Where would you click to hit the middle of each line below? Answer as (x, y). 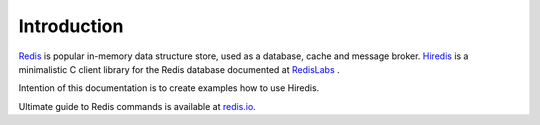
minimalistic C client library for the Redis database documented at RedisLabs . (179, 69)
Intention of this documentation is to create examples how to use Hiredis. (169, 88)
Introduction (71, 26)
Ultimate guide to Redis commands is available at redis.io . (137, 106)
